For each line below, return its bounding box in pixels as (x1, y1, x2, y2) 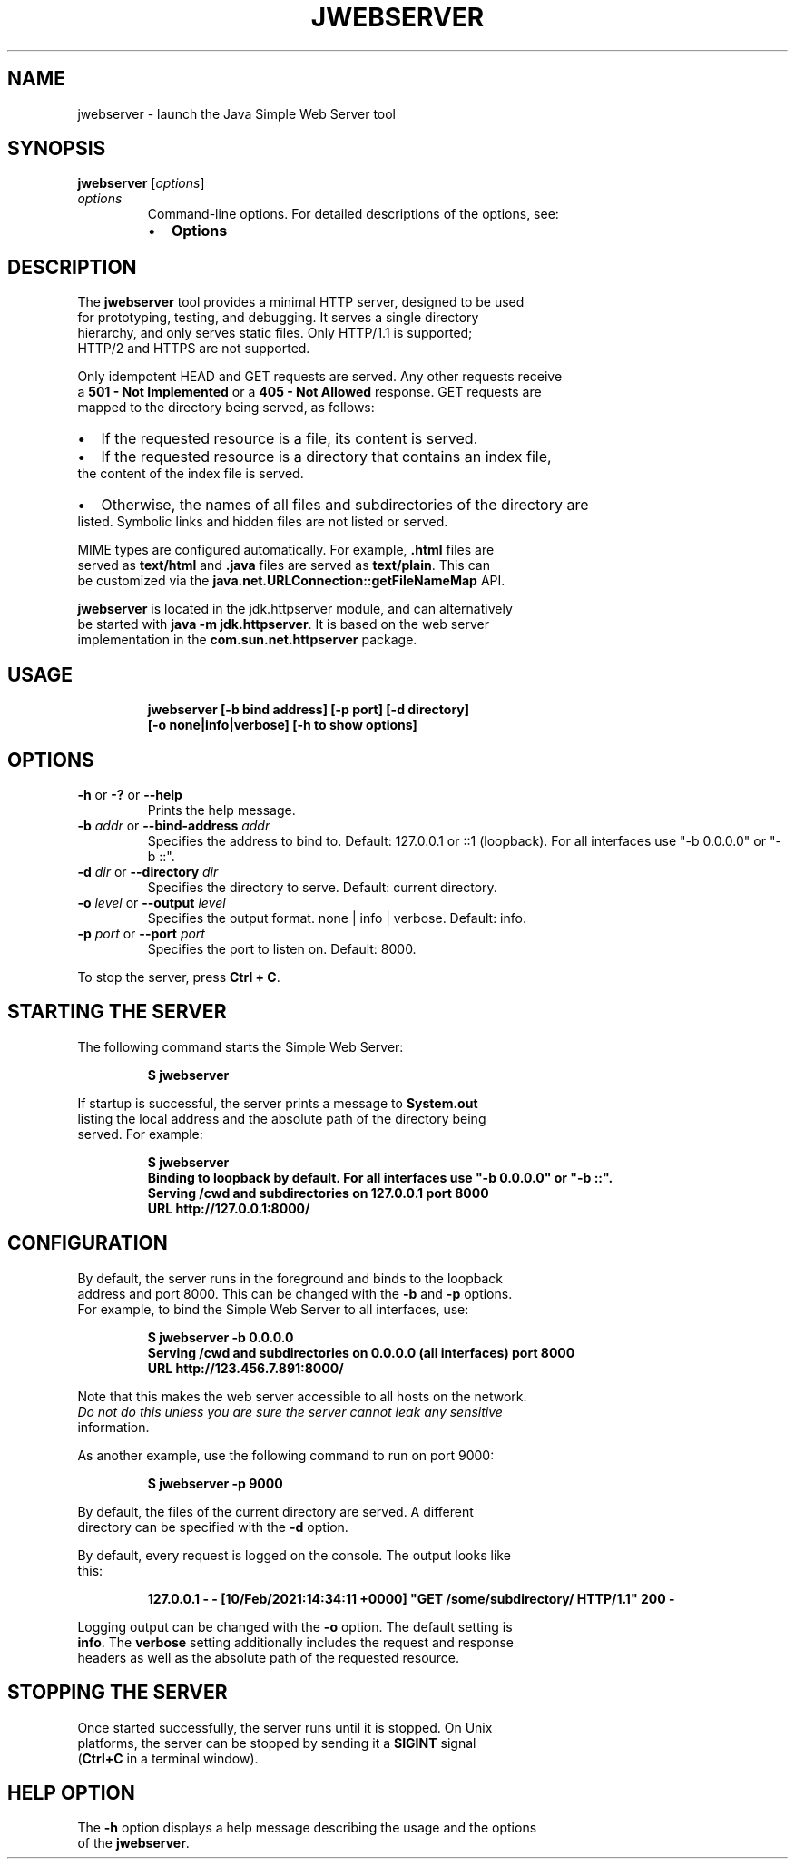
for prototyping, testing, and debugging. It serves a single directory (77, 309, 479, 326)
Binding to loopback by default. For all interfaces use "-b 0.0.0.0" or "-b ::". (147, 1169, 613, 1185)
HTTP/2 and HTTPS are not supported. (77, 340, 310, 357)
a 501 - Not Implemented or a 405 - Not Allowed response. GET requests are (77, 384, 542, 400)
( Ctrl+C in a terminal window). (77, 1750, 259, 1766)
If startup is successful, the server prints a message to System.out (77, 1095, 478, 1111)
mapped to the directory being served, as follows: (77, 399, 375, 416)
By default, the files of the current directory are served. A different (77, 1503, 474, 1519)
